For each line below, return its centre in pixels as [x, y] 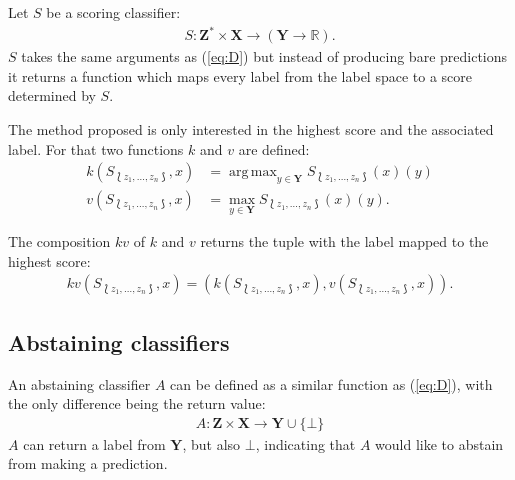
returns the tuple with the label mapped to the [344, 241]
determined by [52, 95]
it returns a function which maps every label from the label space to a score [240, 75]
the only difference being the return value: [137, 403]
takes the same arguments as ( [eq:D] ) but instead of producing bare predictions [264, 56]
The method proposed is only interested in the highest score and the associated [251, 128]
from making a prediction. [88, 463]
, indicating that [305, 443]
